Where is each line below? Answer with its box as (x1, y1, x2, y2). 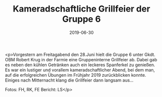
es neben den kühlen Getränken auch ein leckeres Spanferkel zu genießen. (5, 62, 155, 68)
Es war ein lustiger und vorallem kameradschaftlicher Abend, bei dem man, (5, 67, 155, 73)
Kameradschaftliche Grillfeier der (13, 3, 150, 14)
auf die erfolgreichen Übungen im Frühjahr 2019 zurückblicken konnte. (5, 72, 146, 78)
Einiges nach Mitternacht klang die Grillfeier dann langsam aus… (5, 77, 134, 83)
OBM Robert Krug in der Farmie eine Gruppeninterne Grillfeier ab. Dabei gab (5, 56, 158, 62)
